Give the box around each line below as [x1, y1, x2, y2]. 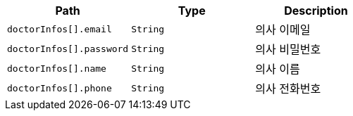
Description [284, 4, 348, 18]
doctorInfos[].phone [7, 82, 112, 94]
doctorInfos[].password [7, 43, 129, 54]
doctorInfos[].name [7, 63, 106, 74]
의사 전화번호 [255, 82, 321, 96]
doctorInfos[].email [7, 23, 112, 34]
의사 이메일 [255, 22, 311, 37]
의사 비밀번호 [255, 42, 321, 56]
